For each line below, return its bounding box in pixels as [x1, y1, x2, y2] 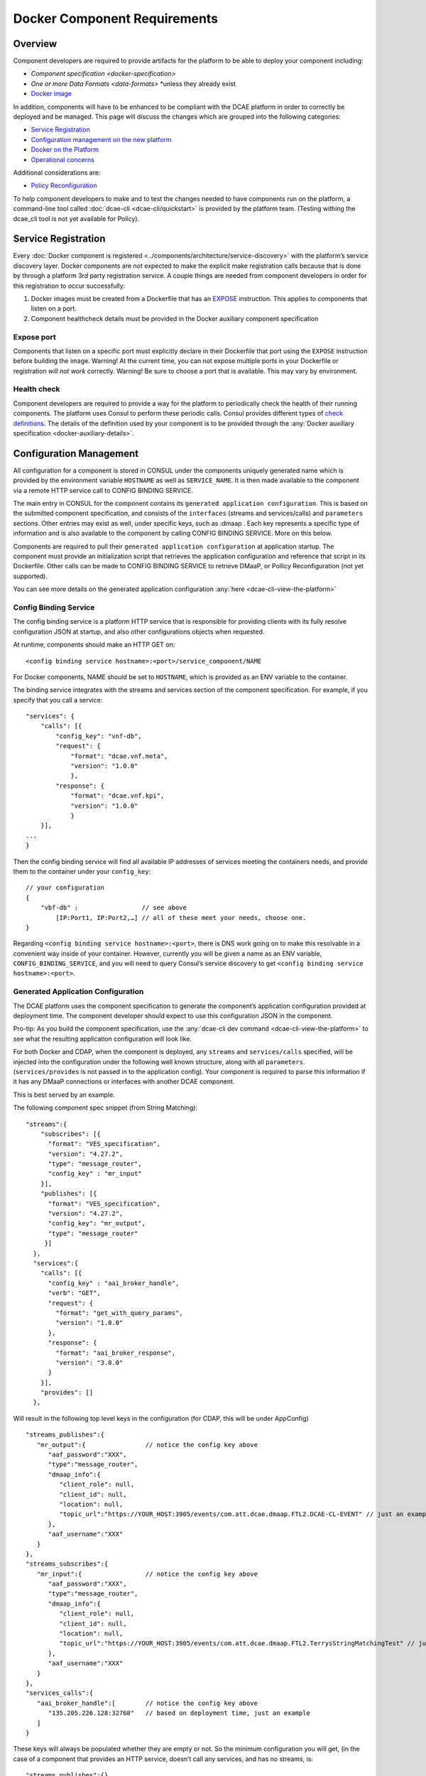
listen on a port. [31, 304, 77, 313]
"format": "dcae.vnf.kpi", [70, 792, 165, 800]
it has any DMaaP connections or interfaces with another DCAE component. [13, 1077, 235, 1086]
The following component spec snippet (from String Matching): [13, 1103, 198, 1112]
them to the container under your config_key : [13, 867, 151, 875]
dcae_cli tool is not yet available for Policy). [13, 214, 140, 223]
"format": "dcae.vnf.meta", [70, 752, 168, 760]
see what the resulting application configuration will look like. [13, 1034, 192, 1043]
